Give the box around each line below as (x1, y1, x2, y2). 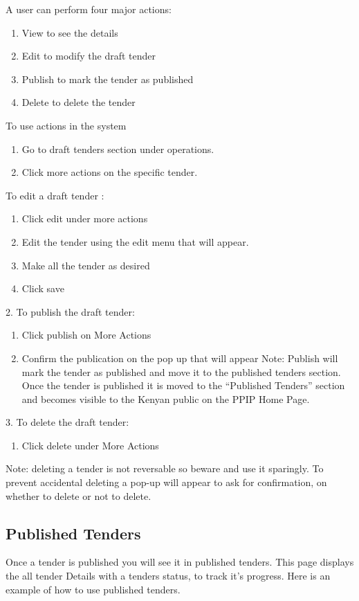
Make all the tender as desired (21, 258, 150, 272)
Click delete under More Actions (21, 438, 159, 452)
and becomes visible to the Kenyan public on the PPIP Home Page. (21, 391, 310, 406)
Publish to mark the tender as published (21, 71, 194, 86)
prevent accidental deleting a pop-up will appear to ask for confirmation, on (6, 475, 327, 490)
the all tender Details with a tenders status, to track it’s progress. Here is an (6, 568, 331, 583)
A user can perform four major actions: (6, 2, 172, 16)
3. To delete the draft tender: (6, 415, 129, 429)
